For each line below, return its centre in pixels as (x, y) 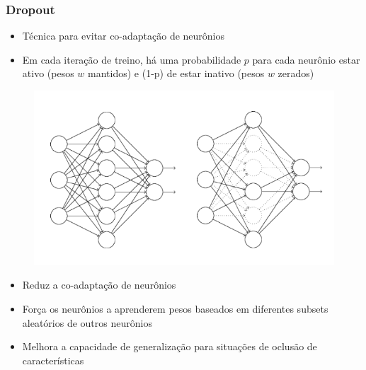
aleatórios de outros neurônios (87, 322)
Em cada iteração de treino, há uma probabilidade (132, 59)
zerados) (296, 73)
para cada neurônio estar (306, 59)
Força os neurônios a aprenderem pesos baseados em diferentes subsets (175, 308)
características (53, 360)
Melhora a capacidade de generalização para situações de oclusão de (170, 346)
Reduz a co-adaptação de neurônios (99, 285)
